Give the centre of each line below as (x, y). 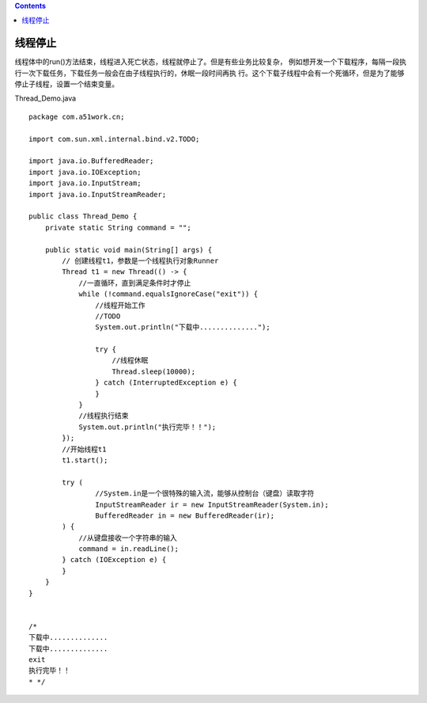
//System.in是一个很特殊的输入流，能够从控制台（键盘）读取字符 (205, 494)
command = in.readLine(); (129, 549)
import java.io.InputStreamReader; (98, 194)
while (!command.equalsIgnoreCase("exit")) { (168, 294)
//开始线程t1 (84, 449)
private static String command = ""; (118, 227)
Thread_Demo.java (45, 98)
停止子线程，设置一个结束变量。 (66, 84)
